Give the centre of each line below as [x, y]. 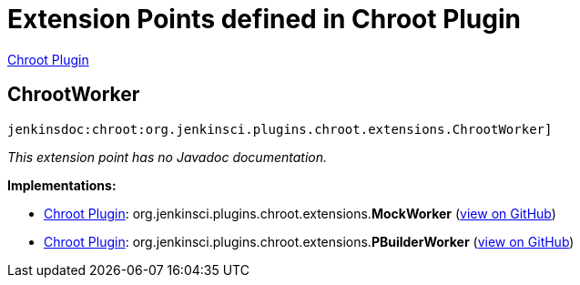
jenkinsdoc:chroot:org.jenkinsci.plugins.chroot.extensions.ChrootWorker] [280, 129]
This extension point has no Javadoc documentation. [168, 157]
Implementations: [62, 185]
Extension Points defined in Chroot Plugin [265, 19]
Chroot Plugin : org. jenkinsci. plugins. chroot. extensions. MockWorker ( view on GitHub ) [300, 213]
